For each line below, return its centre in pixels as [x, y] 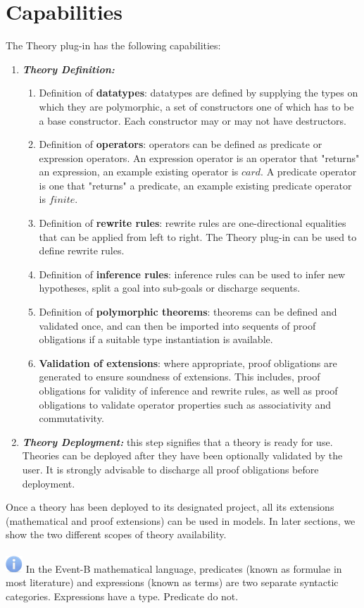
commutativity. [71, 418]
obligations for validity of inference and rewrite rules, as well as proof [188, 390]
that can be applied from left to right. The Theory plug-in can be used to [198, 236]
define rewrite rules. [82, 250]
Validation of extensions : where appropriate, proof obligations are [188, 362]
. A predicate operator [309, 172]
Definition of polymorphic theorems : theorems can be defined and [188, 312]
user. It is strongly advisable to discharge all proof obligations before [170, 469]
